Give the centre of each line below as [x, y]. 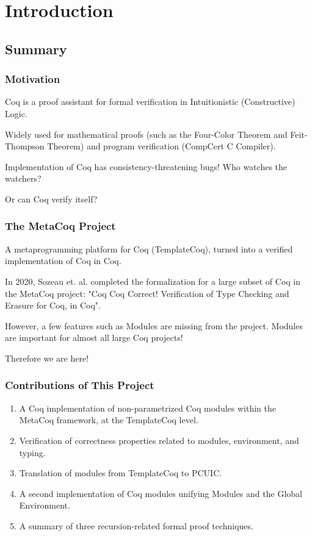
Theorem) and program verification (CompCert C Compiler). [161, 146]
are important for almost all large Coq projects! [94, 338]
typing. [32, 452]
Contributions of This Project [80, 385]
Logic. [16, 113]
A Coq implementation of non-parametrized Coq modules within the [147, 408]
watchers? [23, 178]
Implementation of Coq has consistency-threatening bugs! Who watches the [146, 166]
